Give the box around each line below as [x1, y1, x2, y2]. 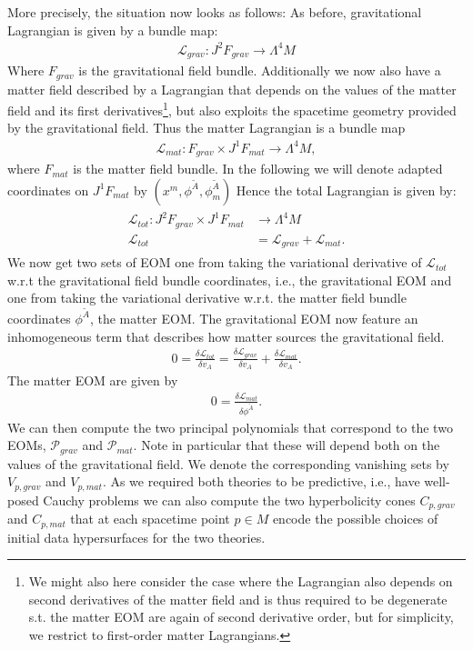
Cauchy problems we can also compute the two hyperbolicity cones [43, 490, 416, 509]
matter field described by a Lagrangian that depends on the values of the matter [7, 79, 457, 98]
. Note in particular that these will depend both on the [133, 435, 440, 455]
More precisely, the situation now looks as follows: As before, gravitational [7, 3, 422, 21]
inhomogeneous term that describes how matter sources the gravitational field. [7, 326, 445, 345]
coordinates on [7, 180, 89, 199]
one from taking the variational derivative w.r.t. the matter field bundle [7, 288, 407, 307]
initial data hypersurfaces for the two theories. [7, 527, 266, 546]
